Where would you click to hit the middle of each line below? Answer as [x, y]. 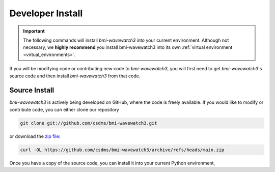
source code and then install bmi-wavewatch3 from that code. [75, 76]
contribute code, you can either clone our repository [64, 109]
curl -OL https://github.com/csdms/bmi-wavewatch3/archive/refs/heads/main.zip [122, 150]
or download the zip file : [35, 136]
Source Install [32, 90]
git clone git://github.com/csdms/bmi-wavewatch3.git [89, 123]
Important [34, 31]
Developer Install [46, 13]
